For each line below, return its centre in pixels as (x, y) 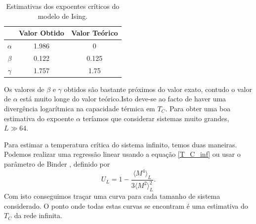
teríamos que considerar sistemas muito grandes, (156, 118)
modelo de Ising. (63, 16)
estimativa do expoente (39, 118)
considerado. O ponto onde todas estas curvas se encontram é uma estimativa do (126, 205)
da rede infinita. (38, 215)
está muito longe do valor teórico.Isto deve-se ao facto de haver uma (123, 99)
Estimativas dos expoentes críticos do (63, 6)
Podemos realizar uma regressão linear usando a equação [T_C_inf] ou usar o (122, 154)
